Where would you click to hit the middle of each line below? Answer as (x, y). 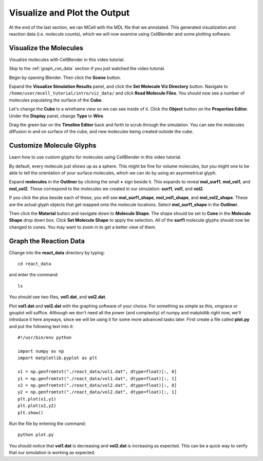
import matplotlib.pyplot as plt (57, 358)
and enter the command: (34, 275)
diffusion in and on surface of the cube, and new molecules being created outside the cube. (101, 132)
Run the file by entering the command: (47, 423)
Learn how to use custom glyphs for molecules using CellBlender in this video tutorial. (95, 157)
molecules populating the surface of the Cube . (56, 100)
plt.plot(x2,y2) (37, 406)
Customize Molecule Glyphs (53, 145)
